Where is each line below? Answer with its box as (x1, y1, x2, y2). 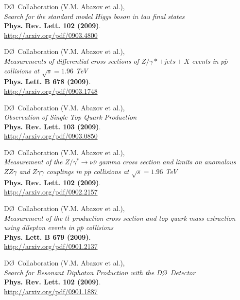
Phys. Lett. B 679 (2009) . (4, 231, 91, 242)
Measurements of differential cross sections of (4, 55, 139, 66)
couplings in (46, 166, 82, 176)
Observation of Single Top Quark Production (4, 112, 137, 122)
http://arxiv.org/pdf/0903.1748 (4, 86, 98, 96)
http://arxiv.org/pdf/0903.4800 (4, 30, 98, 40)
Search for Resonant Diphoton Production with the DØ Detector (4, 267, 196, 277)
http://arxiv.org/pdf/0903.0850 (4, 131, 98, 141)
